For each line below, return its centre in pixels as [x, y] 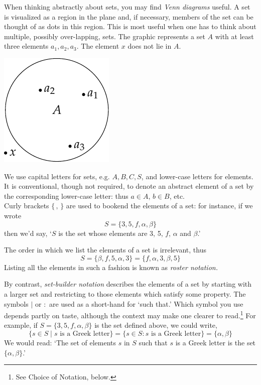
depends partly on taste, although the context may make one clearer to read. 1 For [130, 314]
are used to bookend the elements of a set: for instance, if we [159, 206]
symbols [16, 303]
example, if [21, 325]
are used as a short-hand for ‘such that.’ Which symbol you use [146, 303]
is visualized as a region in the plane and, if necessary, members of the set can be [129, 16]
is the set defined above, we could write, [156, 325]
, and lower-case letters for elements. [197, 176]
